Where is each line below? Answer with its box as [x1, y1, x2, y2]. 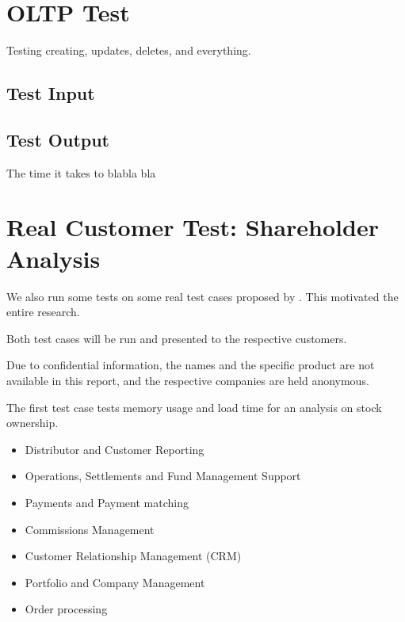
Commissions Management [25, 521, 155, 537]
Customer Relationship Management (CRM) [25, 548, 242, 564]
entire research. [6, 303, 80, 320]
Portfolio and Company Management [25, 574, 205, 590]
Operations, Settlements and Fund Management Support [25, 467, 301, 484]
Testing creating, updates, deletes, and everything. [6, 42, 251, 59]
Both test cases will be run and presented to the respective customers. [6, 330, 347, 346]
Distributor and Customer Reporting [25, 441, 204, 457]
